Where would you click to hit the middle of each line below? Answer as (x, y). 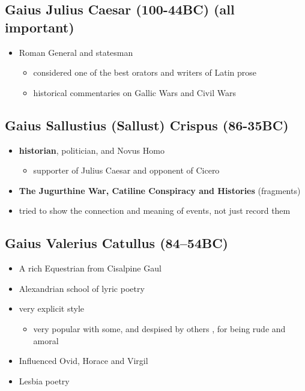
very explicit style (52, 308)
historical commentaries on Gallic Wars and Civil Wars (134, 92)
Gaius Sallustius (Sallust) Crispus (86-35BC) (147, 125)
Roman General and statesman (76, 52)
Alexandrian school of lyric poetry (82, 288)
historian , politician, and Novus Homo (92, 150)
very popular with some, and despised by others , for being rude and (159, 328)
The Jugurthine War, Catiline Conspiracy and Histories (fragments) (160, 190)
